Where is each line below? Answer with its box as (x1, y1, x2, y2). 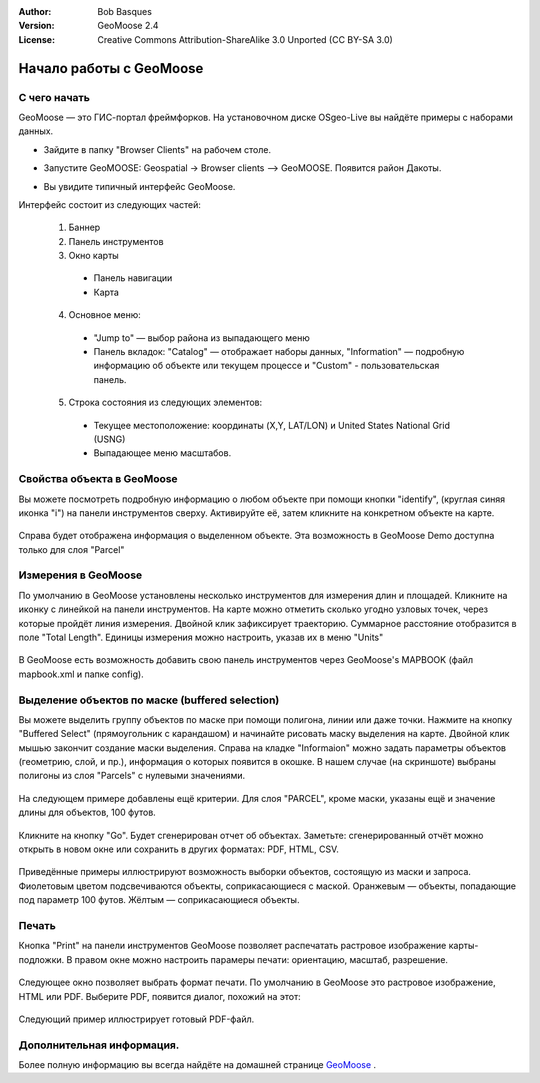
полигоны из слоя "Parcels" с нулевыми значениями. (18, 770, 246, 782)
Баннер (68, 221, 101, 234)
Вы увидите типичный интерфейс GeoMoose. (43, 180, 236, 192)
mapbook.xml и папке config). (18, 668, 144, 680)
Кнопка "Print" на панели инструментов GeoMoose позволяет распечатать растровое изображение (18, 940, 447, 952)
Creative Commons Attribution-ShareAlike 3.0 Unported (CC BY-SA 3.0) (97, 33, 394, 45)
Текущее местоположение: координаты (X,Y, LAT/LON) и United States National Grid (93, 419, 450, 431)
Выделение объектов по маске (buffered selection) (18, 693, 280, 707)
